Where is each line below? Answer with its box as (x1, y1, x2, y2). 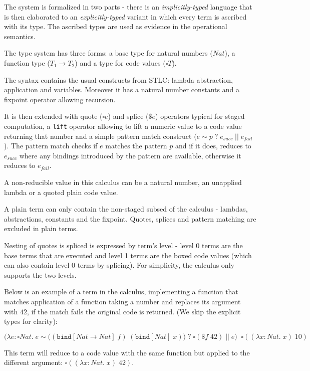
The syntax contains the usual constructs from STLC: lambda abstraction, (4, 74, 233, 85)
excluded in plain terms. (4, 223, 78, 234)
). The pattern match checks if (4, 140, 98, 151)
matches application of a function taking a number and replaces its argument (4, 296, 241, 306)
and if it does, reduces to (175, 140, 251, 151)
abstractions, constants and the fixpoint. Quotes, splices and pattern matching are (4, 213, 256, 224)
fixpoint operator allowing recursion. (4, 94, 116, 104)
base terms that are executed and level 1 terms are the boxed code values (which (4, 250, 252, 260)
